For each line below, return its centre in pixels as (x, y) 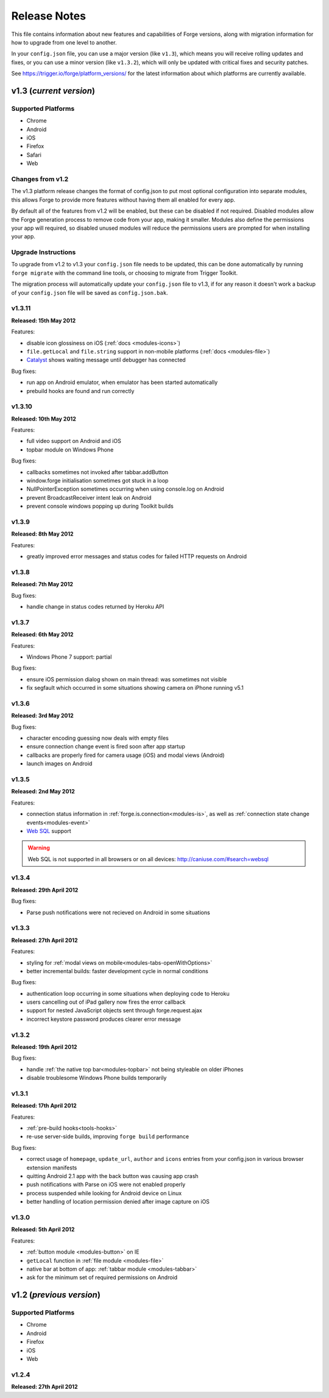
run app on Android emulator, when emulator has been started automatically (122, 382)
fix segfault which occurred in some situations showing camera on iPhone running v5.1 (135, 688)
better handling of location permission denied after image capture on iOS (118, 1202)
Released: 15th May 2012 (44, 321)
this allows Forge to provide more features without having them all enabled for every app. (123, 200)
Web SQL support (49, 831)
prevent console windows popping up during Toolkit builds (100, 506)
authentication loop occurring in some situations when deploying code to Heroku (128, 993)
